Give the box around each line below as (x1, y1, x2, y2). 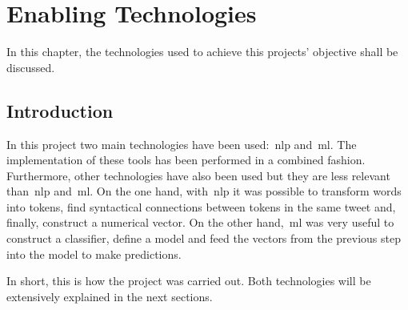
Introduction (6, 98, 114, 123)
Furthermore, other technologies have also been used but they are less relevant (6, 167, 390, 183)
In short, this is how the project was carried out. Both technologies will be (6, 272, 371, 289)
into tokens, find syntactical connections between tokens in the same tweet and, (6, 198, 396, 215)
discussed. (6, 58, 55, 75)
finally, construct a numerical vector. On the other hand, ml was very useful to (6, 214, 394, 231)
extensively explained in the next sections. (6, 288, 213, 304)
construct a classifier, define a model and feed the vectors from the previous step (6, 230, 401, 247)
